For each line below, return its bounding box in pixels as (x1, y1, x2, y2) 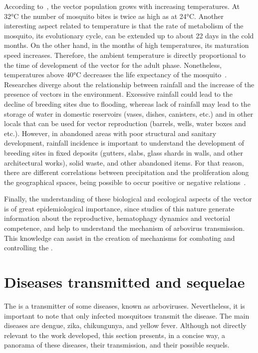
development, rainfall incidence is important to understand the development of (4, 138, 244, 148)
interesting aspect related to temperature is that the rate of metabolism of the (4, 20, 244, 31)
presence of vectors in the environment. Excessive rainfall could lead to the (4, 89, 233, 99)
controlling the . (4, 242, 53, 253)
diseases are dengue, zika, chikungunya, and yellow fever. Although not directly (4, 320, 247, 331)
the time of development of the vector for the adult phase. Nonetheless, (4, 59, 222, 70)
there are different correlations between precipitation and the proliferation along (4, 167, 249, 177)
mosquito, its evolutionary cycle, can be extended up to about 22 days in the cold (4, 30, 254, 40)
